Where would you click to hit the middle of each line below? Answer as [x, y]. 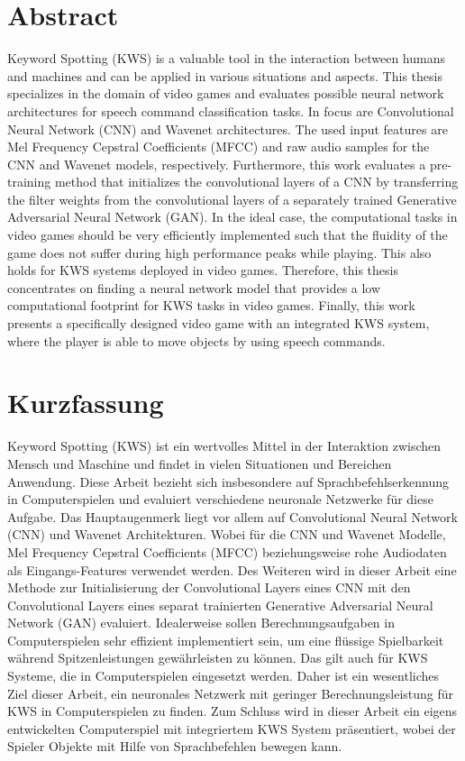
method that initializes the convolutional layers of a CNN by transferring [256, 182]
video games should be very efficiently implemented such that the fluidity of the [228, 235]
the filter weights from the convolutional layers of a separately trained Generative [232, 199]
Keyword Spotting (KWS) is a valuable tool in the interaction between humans [226, 58]
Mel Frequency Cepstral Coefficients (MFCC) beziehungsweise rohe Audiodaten [227, 551]
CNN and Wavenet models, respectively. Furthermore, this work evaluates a [217, 164]
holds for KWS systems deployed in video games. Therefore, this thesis [203, 270]
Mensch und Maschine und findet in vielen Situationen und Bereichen [200, 463]
